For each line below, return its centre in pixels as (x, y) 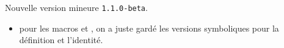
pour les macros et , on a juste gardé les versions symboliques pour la (149, 28)
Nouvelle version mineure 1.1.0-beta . (76, 7)
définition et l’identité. (61, 40)
